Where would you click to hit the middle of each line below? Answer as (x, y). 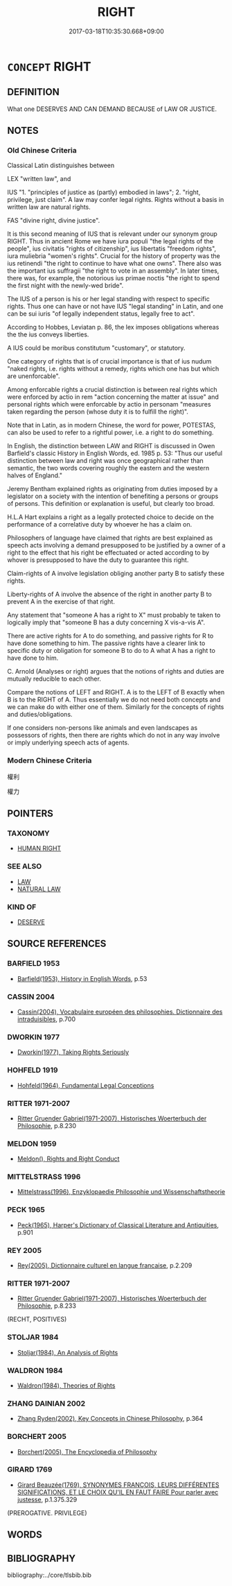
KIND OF (22, 907)
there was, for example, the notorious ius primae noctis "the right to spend (114, 278)
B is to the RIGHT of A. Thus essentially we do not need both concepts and (114, 700)
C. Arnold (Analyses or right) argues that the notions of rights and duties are (116, 672)
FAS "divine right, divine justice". (54, 221)
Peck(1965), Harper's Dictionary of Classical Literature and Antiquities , (118, 1225)
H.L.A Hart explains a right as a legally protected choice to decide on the (111, 517)
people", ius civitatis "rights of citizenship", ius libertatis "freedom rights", (112, 249)
